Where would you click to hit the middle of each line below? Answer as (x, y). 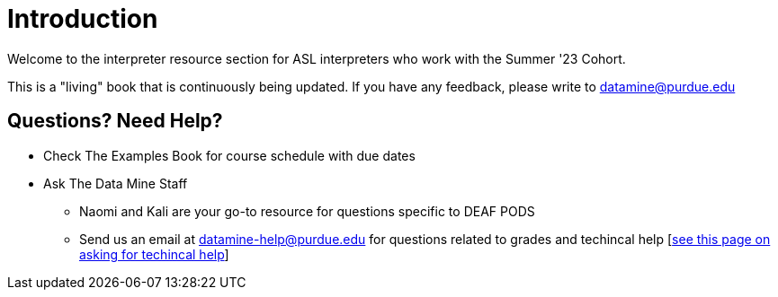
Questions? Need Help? (115, 121)
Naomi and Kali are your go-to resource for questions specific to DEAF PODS (307, 211)
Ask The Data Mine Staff (116, 183)
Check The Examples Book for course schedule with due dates (229, 155)
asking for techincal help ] (154, 254)
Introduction (83, 19)
